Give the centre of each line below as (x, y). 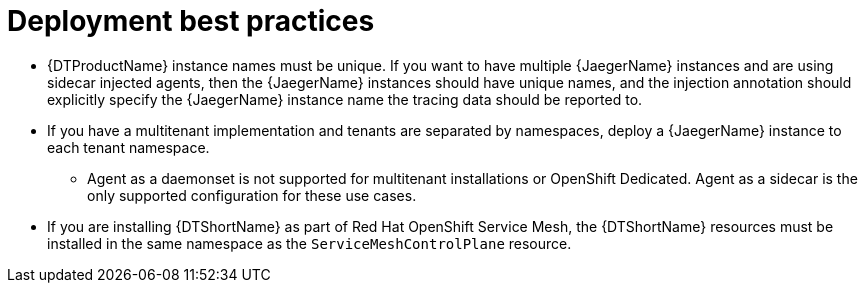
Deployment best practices (191, 21)
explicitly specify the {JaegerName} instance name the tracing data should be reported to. (345, 99)
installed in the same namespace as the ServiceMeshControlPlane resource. (309, 243)
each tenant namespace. (128, 147)
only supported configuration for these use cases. (252, 195)
